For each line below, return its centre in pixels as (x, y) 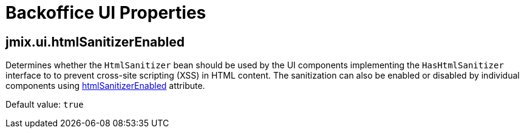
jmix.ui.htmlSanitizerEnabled (95, 42)
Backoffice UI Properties (106, 13)
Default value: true (45, 105)
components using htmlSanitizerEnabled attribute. (105, 86)
